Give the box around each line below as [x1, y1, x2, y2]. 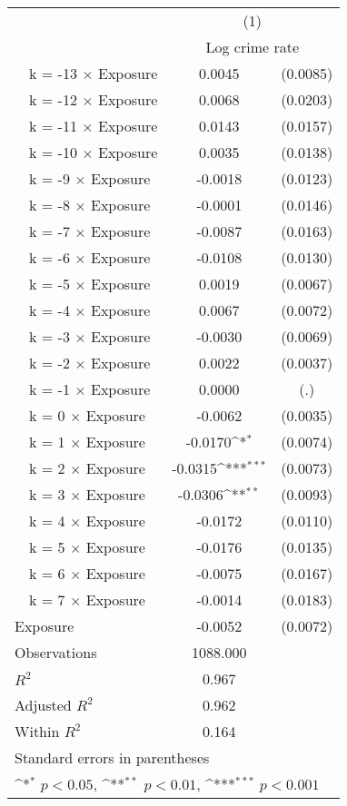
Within [15, 721, 60, 742]
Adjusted [15, 694, 72, 715]
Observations [15, 642, 97, 663]
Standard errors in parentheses [15, 747, 210, 768]
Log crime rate [205, 36, 300, 57]
